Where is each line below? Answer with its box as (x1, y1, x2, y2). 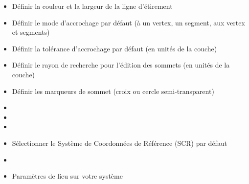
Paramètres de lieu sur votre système (12, 171, 123, 181)
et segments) (12, 27, 50, 37)
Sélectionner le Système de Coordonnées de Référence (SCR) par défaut (12, 138, 227, 148)
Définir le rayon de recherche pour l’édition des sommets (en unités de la (12, 60, 230, 70)
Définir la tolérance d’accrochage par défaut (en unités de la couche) (12, 43, 217, 53)
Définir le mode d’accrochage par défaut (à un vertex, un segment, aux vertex (12, 17, 245, 27)
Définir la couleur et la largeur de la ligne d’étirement (12, 1, 173, 11)
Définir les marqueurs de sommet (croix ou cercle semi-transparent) (12, 86, 214, 96)
